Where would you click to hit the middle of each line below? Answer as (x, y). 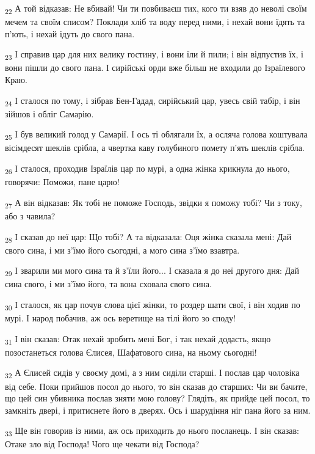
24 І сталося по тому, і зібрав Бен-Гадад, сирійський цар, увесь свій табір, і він (153, 101)
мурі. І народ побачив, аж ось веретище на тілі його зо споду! (120, 318)
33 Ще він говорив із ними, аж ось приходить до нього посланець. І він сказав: (152, 431)
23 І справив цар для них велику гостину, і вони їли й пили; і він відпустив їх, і (154, 55)
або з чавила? (30, 215)
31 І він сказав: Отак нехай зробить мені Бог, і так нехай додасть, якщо (138, 339)
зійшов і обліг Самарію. (49, 113)
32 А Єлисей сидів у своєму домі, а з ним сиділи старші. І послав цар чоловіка (152, 373)
